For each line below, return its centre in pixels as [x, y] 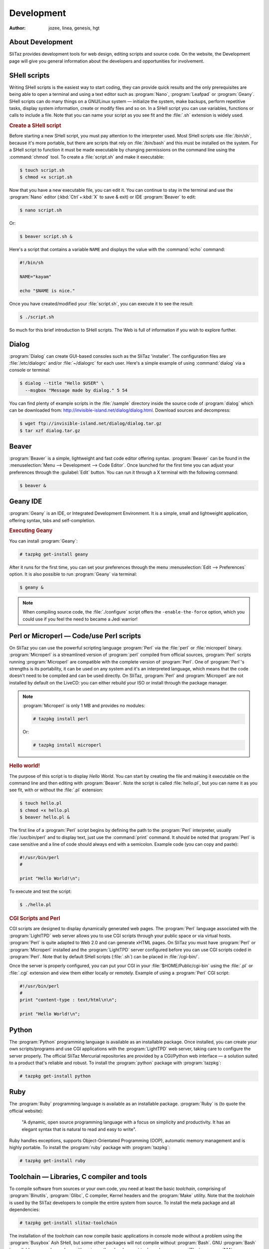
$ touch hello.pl [41, 803]
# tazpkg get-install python [55, 1076]
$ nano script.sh [41, 210]
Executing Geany [31, 531]
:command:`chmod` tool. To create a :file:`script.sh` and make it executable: [87, 157]
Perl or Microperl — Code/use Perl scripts [75, 636]
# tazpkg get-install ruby [53, 1161]
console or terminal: [30, 370]
